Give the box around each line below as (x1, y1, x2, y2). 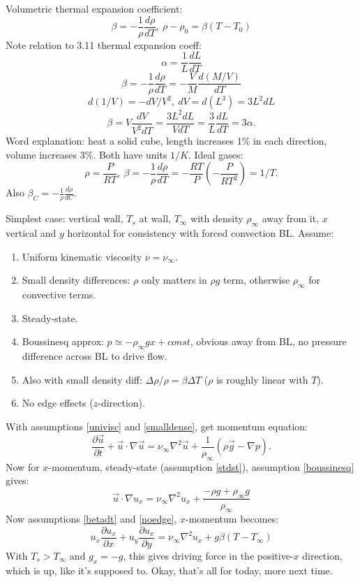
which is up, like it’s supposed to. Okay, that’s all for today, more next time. (6, 562, 333, 577)
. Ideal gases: (188, 147, 243, 161)
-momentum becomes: (185, 511, 279, 526)
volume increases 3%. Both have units (6, 147, 167, 161)
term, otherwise (223, 272, 290, 287)
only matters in (141, 272, 207, 287)
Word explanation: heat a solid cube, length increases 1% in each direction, (6, 133, 327, 148)
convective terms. (22, 287, 96, 302)
